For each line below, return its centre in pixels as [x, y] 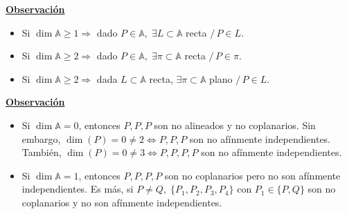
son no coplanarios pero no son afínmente [252, 175]
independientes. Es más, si [78, 189]
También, [42, 152]
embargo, [41, 138]
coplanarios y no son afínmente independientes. [122, 202]
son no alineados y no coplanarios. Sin [235, 125]
